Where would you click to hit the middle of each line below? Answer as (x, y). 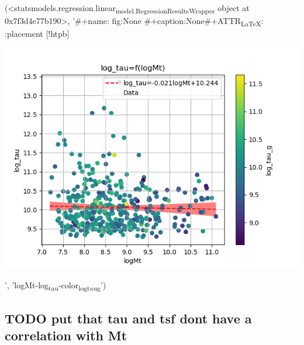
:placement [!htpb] (37, 34)
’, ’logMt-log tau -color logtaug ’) (56, 286)
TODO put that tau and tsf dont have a (128, 318)
